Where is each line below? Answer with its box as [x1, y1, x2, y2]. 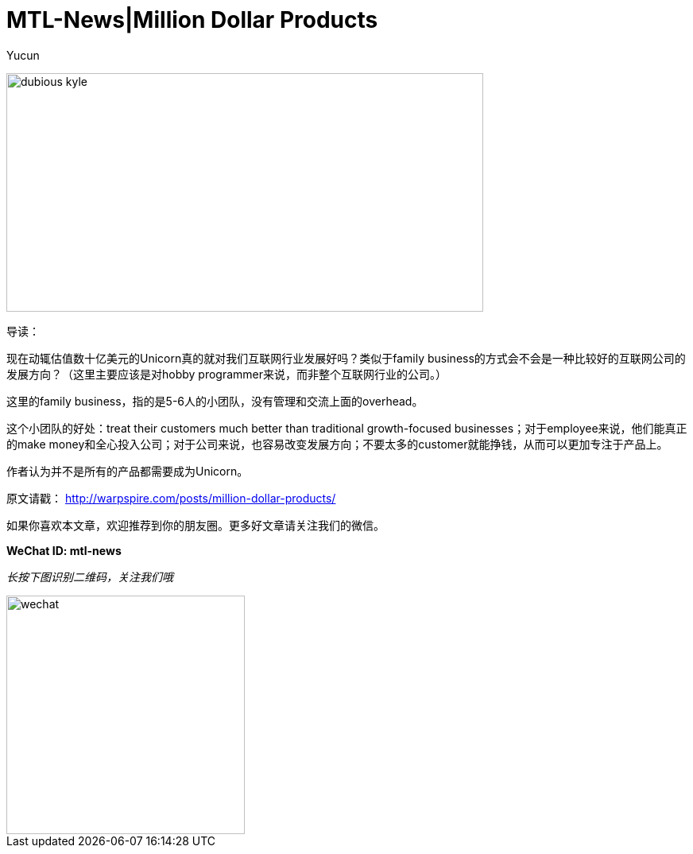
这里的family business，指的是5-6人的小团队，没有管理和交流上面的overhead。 [6, 394, 424, 408]
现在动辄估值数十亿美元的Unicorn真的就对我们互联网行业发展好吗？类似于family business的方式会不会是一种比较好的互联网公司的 [6, 351, 686, 365]
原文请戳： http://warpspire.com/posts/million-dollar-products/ [6, 491, 336, 505]
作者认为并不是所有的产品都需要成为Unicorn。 [6, 464, 249, 478]
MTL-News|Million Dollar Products [6, 6, 378, 33]
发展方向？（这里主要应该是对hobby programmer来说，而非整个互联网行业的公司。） [6, 367, 447, 381]
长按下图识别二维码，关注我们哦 [6, 569, 173, 584]
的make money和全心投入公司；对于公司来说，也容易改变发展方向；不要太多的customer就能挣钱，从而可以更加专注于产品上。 [6, 437, 668, 451]
